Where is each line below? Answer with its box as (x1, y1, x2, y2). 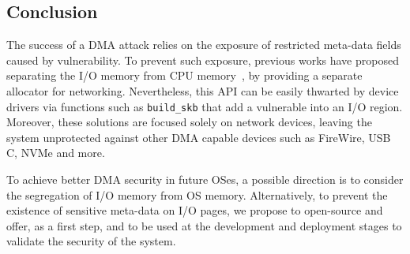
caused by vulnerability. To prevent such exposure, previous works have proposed (6, 51, 399, 68)
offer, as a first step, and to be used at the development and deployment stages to (6, 217, 402, 233)
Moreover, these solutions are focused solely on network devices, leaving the (6, 114, 372, 130)
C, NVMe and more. (6, 144, 105, 161)
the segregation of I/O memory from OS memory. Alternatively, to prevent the (6, 186, 388, 203)
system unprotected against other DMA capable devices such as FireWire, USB (6, 129, 391, 145)
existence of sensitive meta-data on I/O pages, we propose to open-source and (6, 202, 383, 219)
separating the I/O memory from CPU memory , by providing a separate (6, 67, 363, 84)
